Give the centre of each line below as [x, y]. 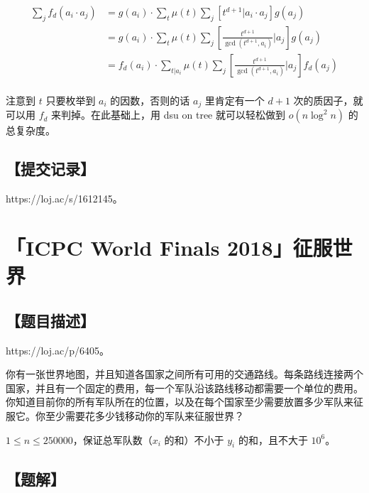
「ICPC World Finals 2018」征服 [169, 247]
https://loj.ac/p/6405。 [57, 350]
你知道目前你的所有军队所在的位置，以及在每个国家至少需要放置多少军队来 [180, 402]
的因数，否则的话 [150, 100]
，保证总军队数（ [112, 439]
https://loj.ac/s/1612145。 [64, 199]
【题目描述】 [50, 320]
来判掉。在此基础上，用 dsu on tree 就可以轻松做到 [168, 115]
